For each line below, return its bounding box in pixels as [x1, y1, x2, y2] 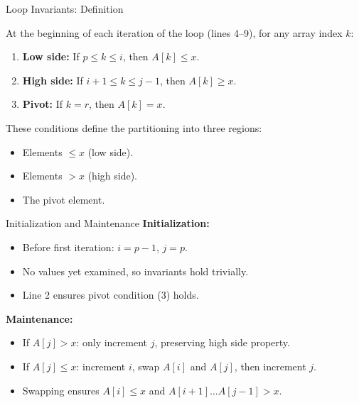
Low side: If [22, 49, 80, 64]
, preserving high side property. [154, 335, 290, 350]
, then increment [234, 358, 306, 373]
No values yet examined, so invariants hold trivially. [22, 263, 249, 278]
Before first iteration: [22, 239, 114, 254]
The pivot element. [22, 192, 105, 206]
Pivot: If [22, 96, 63, 111]
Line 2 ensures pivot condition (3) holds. [22, 287, 199, 302]
